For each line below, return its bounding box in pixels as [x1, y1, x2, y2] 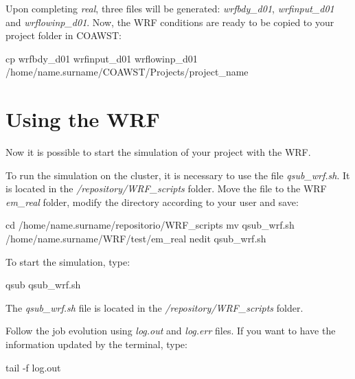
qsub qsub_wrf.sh [5, 277, 81, 292]
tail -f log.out [5, 360, 61, 374]
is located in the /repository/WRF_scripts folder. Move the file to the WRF [5, 181, 327, 196]
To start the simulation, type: [5, 254, 130, 268]
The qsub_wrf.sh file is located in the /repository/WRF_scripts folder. [5, 300, 304, 314]
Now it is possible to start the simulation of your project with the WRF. [5, 145, 311, 159]
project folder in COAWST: [5, 28, 122, 43]
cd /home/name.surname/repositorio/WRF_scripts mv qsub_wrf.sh [5, 218, 295, 232]
